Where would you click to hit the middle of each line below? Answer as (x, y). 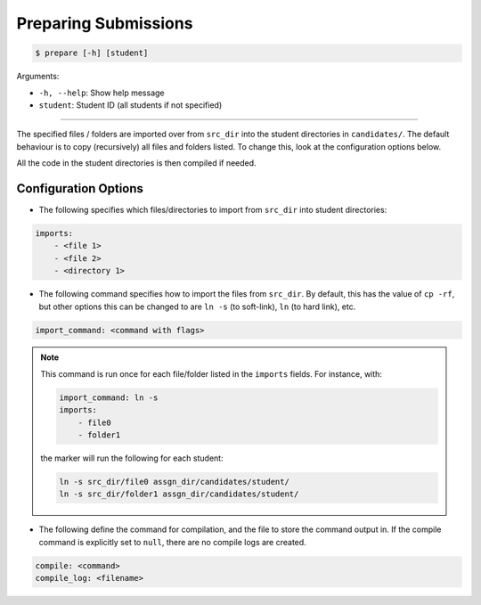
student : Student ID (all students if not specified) (130, 105)
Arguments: (38, 77)
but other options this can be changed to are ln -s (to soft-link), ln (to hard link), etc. (197, 307)
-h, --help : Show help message (102, 93)
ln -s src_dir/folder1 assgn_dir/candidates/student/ (179, 494)
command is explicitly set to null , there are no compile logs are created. (172, 542)
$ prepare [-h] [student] (92, 53)
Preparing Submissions (105, 23)
